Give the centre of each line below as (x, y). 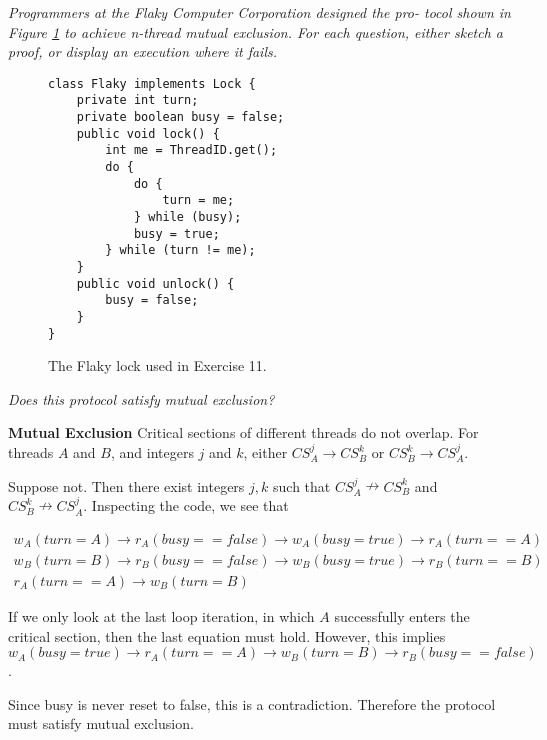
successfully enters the (402, 615)
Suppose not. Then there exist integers (126, 485)
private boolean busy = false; (180, 117)
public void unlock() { (155, 283)
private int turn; (137, 100)
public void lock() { (148, 133)
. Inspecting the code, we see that (186, 505)
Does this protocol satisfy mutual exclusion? (141, 398)
